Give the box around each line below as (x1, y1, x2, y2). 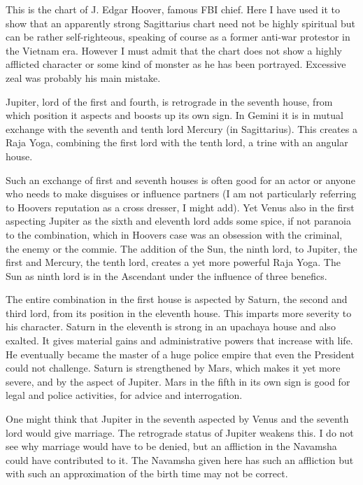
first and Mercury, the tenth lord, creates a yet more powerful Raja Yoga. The (6, 255, 341, 269)
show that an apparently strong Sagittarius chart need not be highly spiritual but (6, 15, 355, 30)
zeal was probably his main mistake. (6, 70, 161, 85)
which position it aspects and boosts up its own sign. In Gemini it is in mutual (6, 108, 343, 122)
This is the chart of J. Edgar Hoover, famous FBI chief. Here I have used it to (6, 2, 340, 16)
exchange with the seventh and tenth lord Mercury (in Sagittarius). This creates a (6, 121, 357, 136)
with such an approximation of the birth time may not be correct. (6, 466, 288, 481)
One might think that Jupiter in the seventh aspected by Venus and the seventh (6, 412, 349, 426)
